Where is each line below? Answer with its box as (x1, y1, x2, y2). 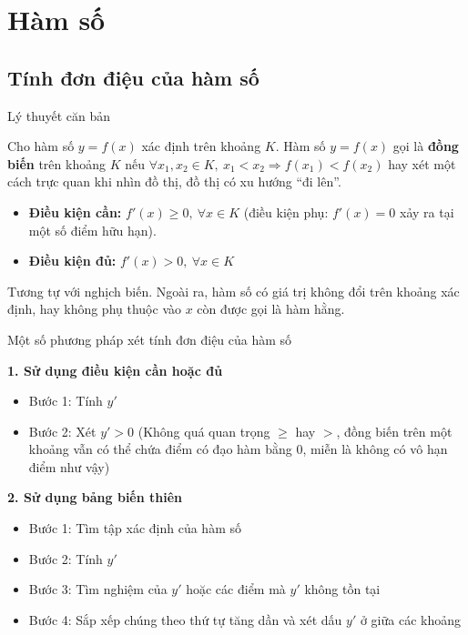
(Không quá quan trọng (137, 421, 270, 440)
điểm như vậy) (28, 457, 110, 476)
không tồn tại (304, 580, 381, 599)
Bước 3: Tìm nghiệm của (28, 580, 168, 599)
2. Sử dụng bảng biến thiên (7, 488, 183, 507)
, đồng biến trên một (336, 421, 453, 440)
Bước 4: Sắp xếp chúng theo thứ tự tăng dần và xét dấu (28, 610, 342, 629)
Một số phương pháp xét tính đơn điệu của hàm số (7, 329, 292, 348)
